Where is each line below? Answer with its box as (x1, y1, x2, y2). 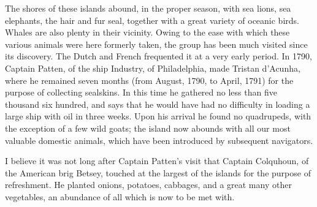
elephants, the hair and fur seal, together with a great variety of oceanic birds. (5, 13, 299, 26)
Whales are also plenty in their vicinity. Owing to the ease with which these (5, 26, 290, 39)
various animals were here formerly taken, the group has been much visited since (5, 37, 308, 50)
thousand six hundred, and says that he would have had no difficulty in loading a (5, 97, 310, 110)
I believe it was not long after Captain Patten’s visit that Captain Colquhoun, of (5, 154, 309, 167)
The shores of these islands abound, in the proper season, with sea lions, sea (5, 2, 291, 14)
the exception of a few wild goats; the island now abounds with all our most (5, 121, 291, 134)
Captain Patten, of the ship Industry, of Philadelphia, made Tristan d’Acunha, (5, 61, 300, 74)
